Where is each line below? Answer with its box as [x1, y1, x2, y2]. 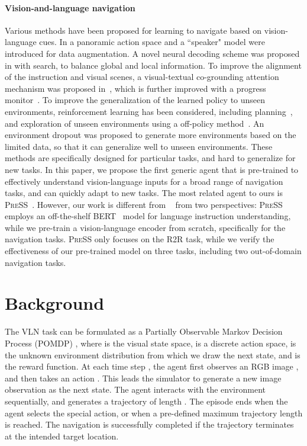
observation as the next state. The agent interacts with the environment [5, 383, 266, 396]
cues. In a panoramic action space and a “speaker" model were [39, 36, 265, 48]
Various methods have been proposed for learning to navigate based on [5, 24, 262, 36]
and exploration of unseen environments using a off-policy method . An [5, 117, 264, 129]
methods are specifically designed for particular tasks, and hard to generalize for [5, 152, 296, 164]
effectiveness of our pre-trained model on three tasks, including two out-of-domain [5, 245, 302, 257]
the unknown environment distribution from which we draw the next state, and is [5, 348, 300, 361]
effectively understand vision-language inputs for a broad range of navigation [5, 175, 283, 187]
